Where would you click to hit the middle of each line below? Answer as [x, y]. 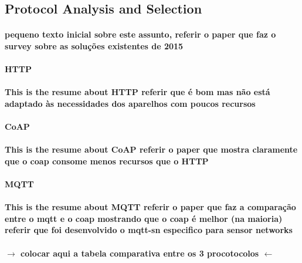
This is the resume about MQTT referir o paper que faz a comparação [150, 207]
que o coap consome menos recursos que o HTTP [107, 161]
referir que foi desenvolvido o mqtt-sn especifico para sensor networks [149, 230]
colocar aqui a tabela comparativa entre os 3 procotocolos [140, 253]
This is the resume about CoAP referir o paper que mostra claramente [151, 149]
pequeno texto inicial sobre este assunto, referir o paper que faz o [140, 34]
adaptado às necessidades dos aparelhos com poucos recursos [130, 103]
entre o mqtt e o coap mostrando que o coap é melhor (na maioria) [144, 218]
